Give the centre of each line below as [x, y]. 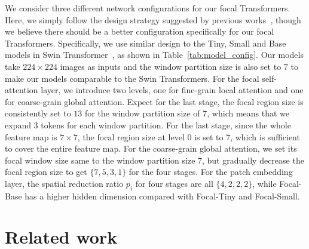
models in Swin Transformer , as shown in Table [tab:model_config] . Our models [154, 55]
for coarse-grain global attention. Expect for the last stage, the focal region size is [154, 101]
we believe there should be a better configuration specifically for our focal [140, 31]
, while [264, 183]
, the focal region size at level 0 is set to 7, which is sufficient [189, 136]
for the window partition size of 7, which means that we [187, 113]
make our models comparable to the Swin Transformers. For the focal [132, 78]
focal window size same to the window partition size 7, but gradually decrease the [154, 160]
